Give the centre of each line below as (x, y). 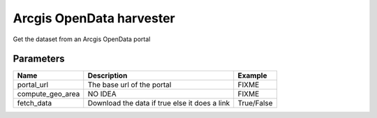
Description (108, 75)
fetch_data (35, 103)
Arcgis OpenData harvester (94, 18)
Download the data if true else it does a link (159, 103)
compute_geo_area (49, 94)
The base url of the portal (130, 85)
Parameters (39, 59)
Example (252, 75)
